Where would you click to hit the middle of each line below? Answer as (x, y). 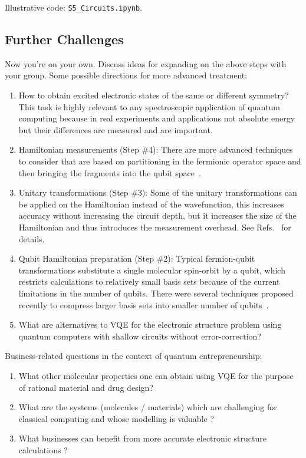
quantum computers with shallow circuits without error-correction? (140, 336)
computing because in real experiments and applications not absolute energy (157, 118)
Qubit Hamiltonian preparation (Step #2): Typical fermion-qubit (137, 258)
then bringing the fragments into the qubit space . (110, 172)
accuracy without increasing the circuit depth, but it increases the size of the (157, 215)
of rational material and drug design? (86, 387)
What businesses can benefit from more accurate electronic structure (142, 438)
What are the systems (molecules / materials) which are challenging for (148, 407)
